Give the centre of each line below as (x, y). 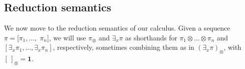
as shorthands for (151, 37)
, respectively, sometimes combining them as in (123, 47)
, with (232, 47)
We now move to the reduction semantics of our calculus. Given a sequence (117, 28)
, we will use (67, 37)
